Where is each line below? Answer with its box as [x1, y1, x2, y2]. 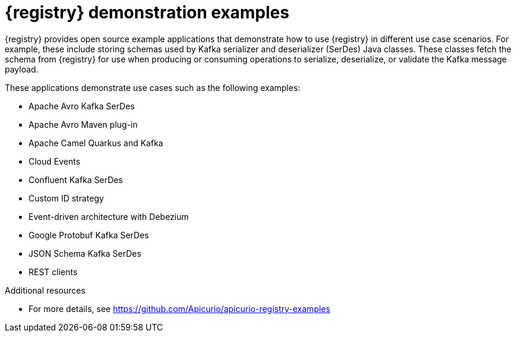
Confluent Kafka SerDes [29, 174, 123, 185]
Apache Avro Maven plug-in [29, 119, 138, 130]
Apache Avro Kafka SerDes [29, 100, 135, 111]
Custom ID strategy [29, 193, 104, 203]
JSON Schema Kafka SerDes [29, 248, 141, 259]
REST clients [29, 266, 78, 277]
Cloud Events [29, 156, 81, 166]
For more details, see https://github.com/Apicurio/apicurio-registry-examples [29, 303, 331, 314]
